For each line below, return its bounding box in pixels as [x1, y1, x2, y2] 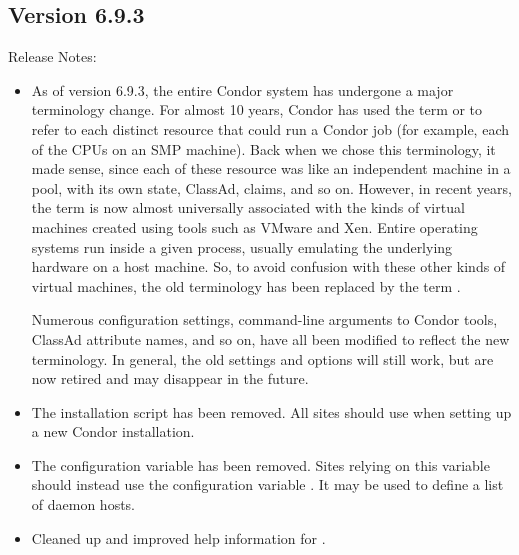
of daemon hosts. [31, 494, 136, 515]
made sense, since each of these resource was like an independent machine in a [31, 158, 511, 179]
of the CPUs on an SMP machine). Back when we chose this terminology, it [31, 138, 496, 159]
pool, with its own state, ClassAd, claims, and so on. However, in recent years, [31, 177, 512, 198]
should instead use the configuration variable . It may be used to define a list [31, 474, 504, 495]
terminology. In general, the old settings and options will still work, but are [31, 348, 494, 369]
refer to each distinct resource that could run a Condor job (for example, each [31, 118, 509, 139]
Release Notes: [8, 46, 97, 67]
